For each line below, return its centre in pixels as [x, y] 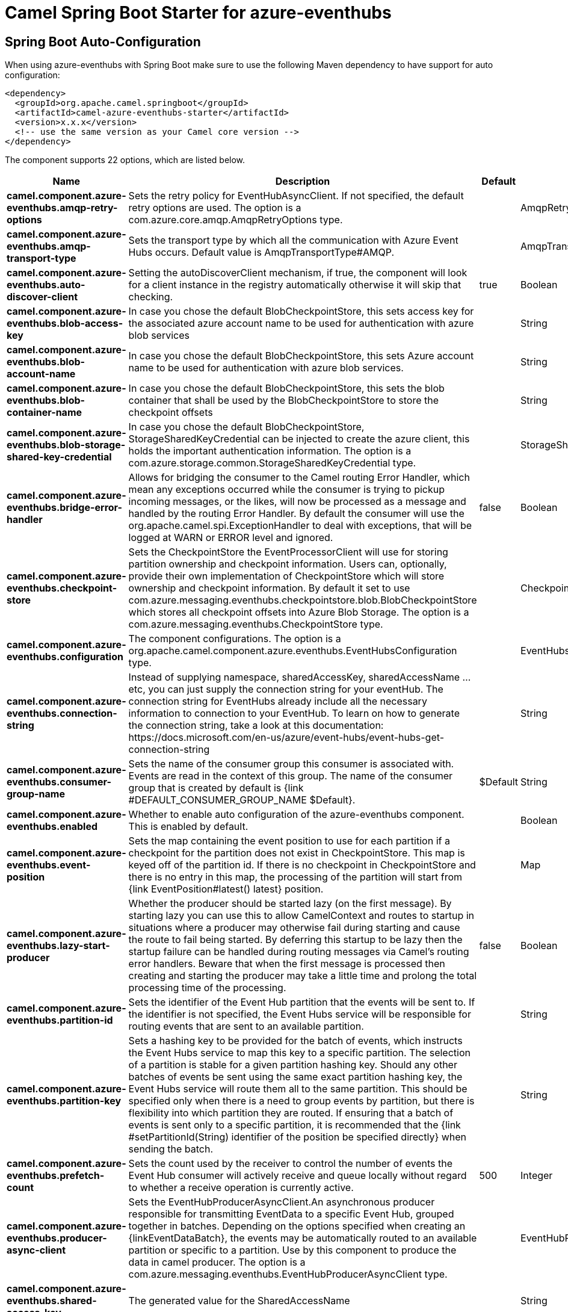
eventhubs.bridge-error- [64, 508]
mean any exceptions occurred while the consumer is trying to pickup [287, 490]
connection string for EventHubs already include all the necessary [278, 701]
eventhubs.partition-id [60, 1020]
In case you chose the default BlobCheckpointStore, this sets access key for [301, 311]
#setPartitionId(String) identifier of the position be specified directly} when [298, 1137]
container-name [45, 413]
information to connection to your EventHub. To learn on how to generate [294, 713]
